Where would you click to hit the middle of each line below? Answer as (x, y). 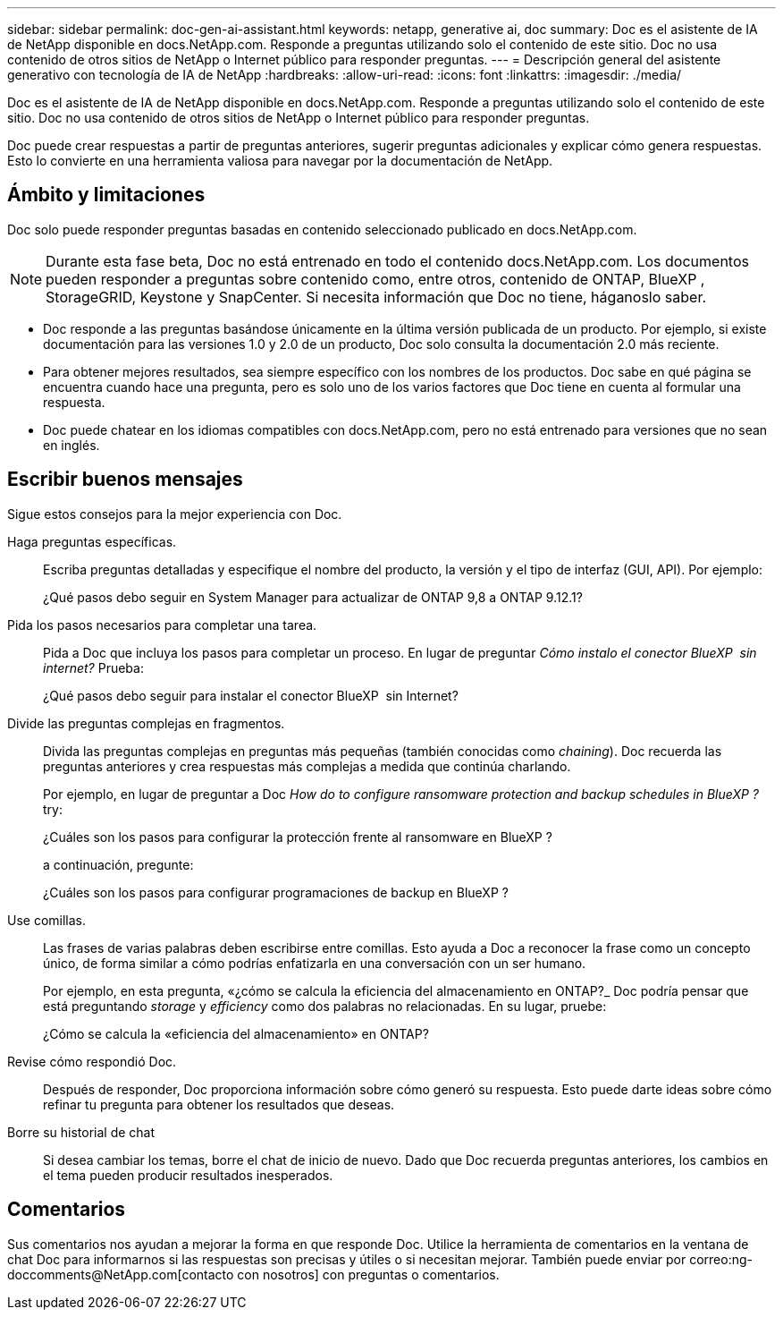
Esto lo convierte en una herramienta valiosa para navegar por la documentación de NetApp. (280, 161)
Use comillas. (47, 920)
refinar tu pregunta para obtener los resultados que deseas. (219, 1104)
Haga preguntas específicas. (92, 541)
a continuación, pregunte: (118, 864)
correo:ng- (721, 1259)
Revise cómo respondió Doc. (92, 1061)
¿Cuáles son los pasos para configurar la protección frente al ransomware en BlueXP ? (298, 837)
